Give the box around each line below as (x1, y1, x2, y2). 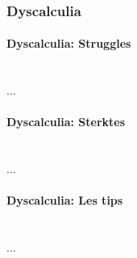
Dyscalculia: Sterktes (6, 113, 126, 130)
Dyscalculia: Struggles (6, 35, 131, 52)
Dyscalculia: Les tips (6, 192, 123, 209)
